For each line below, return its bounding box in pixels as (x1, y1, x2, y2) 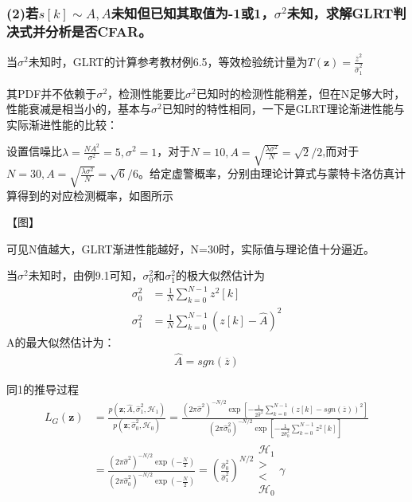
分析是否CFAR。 (45, 21, 152, 41)
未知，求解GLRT (286, 2, 394, 22)
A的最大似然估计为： (6, 333, 115, 350)
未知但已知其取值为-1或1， (111, 2, 274, 22)
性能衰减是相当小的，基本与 (6, 100, 151, 117)
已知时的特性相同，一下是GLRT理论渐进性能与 (161, 100, 405, 117)
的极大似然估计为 (175, 267, 265, 284)
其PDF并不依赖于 (6, 84, 97, 101)
